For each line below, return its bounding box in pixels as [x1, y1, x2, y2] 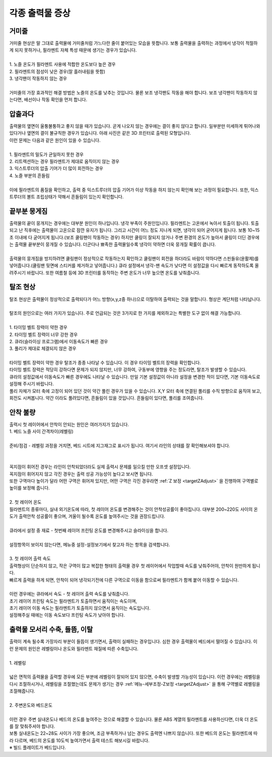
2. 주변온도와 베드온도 [9, 702, 53, 708]
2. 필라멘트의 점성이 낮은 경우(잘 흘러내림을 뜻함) [9, 68, 106, 74]
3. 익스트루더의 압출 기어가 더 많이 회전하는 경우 [9, 166, 103, 172]
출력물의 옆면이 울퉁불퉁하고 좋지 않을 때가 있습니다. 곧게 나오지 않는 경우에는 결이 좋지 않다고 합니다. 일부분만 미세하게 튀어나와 [9, 123, 260, 129]
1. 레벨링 [9, 660, 26, 666]
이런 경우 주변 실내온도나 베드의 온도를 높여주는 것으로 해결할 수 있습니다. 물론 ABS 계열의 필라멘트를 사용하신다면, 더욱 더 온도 [9, 716, 258, 722]
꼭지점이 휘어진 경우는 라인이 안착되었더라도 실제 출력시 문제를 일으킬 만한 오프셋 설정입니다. [9, 464, 191, 470]
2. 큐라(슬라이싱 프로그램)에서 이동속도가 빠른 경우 [9, 338, 108, 344]
